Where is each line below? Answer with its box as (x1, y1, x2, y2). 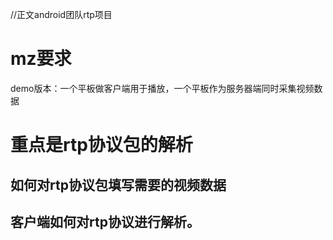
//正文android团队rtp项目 (10, 9, 113, 20)
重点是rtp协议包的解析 (10, 134, 193, 157)
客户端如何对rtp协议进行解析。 (10, 213, 200, 230)
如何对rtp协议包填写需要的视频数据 (10, 176, 227, 193)
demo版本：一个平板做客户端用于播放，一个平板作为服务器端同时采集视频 (10, 82, 315, 94)
